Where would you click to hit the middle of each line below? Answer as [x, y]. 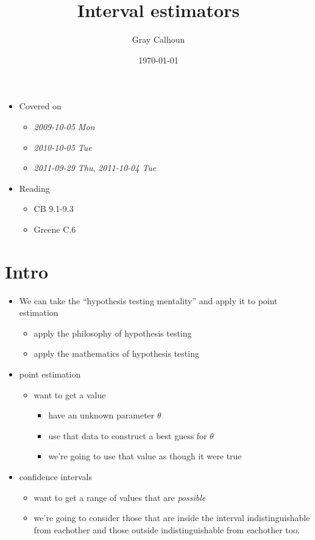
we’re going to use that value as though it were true [145, 456]
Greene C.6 [55, 229]
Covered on [40, 106]
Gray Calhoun [158, 39]
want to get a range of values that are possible [120, 497]
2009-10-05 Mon [64, 126]
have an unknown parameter [101, 415]
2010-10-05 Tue [63, 147]
